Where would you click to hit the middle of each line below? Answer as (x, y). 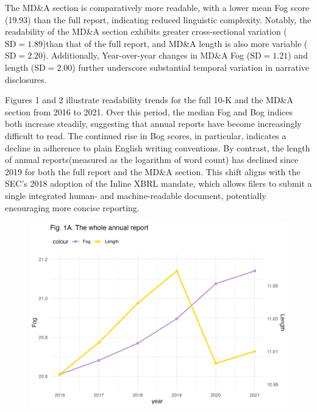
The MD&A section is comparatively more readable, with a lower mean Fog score (157, 7)
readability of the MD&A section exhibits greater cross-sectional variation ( (146, 31)
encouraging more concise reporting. (72, 207)
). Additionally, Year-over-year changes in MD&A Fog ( (147, 55)
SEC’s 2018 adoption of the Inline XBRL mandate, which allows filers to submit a (158, 183)
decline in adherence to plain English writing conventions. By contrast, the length (158, 147)
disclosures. (26, 79)
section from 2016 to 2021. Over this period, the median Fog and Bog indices (149, 111)
